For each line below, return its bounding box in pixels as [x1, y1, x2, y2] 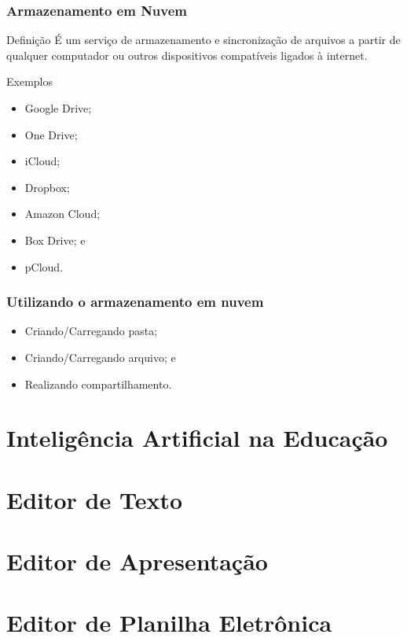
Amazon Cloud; [24, 205, 101, 222]
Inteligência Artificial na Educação [6, 422, 388, 454]
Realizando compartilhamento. [24, 375, 172, 392]
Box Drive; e [24, 231, 86, 248]
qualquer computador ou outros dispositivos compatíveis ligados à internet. [6, 46, 368, 63]
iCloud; [24, 153, 60, 169]
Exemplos [6, 73, 53, 90]
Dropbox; [24, 179, 70, 195]
